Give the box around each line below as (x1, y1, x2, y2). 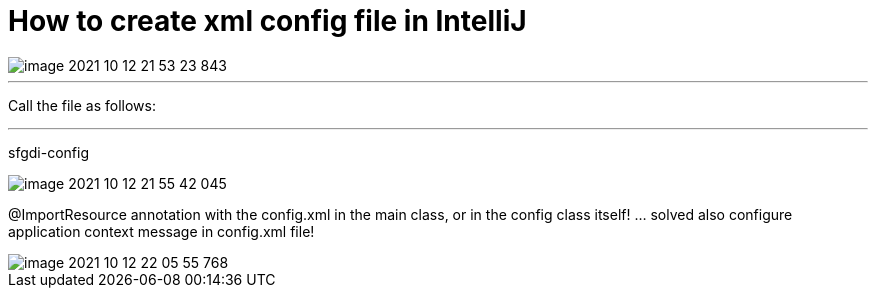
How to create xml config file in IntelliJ (8, 4, 527, 38)
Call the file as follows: (8, 96, 156, 114)
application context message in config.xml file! (8, 222, 315, 240)
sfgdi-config (8, 143, 89, 161)
